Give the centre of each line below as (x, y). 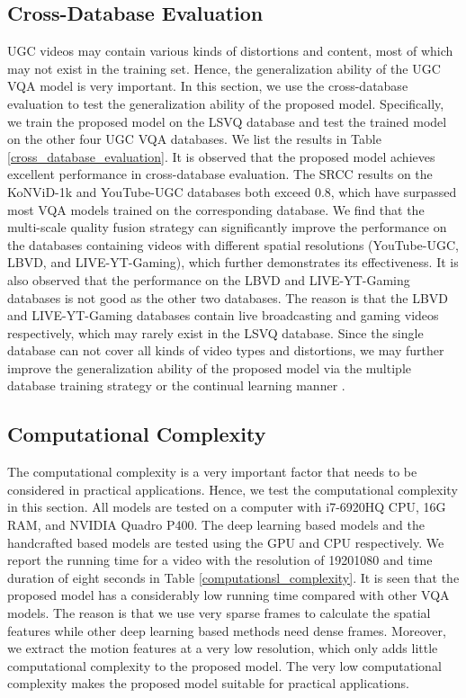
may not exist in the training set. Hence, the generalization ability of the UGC (224, 68)
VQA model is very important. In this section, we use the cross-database (208, 86)
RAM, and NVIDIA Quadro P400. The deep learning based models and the (216, 525)
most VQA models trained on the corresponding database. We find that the (216, 209)
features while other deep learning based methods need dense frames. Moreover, (227, 630)
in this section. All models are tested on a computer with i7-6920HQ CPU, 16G (227, 507)
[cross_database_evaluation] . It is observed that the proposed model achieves (221, 156)
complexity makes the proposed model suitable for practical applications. (208, 683)
